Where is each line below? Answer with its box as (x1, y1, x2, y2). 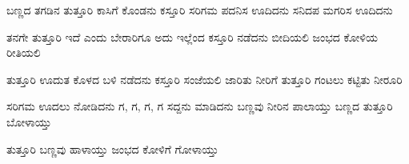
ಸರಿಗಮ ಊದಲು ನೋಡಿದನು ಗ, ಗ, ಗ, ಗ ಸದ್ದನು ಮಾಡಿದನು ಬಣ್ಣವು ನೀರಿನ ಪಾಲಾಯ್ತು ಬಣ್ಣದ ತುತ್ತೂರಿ (6, 98, 393, 114)
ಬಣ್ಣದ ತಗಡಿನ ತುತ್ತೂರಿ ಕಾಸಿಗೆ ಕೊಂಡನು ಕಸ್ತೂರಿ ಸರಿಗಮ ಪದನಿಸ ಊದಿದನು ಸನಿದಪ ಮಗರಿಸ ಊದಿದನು (6, 2, 393, 18)
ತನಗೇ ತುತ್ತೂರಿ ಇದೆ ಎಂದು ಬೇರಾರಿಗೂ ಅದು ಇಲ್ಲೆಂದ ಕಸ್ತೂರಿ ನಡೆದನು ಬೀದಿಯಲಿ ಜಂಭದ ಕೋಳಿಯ (6, 28, 378, 45)
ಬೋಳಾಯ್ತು (6, 113, 52, 130)
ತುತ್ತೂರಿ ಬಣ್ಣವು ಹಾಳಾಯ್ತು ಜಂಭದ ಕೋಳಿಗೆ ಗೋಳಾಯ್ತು (6, 140, 219, 157)
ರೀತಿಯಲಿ (6, 44, 41, 61)
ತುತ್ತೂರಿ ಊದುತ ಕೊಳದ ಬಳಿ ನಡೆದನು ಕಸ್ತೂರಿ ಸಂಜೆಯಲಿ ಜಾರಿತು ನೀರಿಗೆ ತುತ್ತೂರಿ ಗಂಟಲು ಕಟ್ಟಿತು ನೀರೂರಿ (6, 70, 403, 87)
